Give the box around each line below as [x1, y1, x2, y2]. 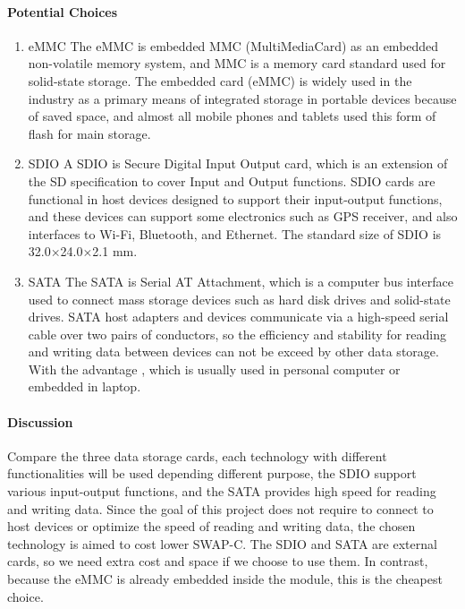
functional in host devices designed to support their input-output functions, [28, 189, 443, 208]
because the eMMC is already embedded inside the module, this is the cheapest [7, 570, 443, 588]
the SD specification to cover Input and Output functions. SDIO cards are [28, 171, 435, 190]
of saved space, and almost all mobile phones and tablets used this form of [28, 107, 436, 125]
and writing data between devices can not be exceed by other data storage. [28, 342, 439, 361]
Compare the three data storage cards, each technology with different [7, 446, 387, 465]
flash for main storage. [28, 124, 151, 142]
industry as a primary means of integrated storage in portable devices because [28, 89, 457, 107]
